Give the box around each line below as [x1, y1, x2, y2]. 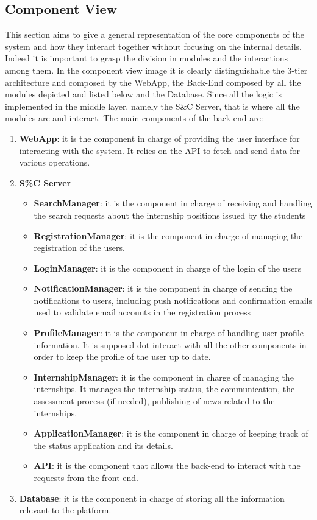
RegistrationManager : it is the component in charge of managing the [34, 229, 303, 242]
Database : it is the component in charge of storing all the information [19, 491, 285, 504]
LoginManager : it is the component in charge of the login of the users [34, 261, 302, 274]
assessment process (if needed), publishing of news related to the [34, 395, 275, 407]
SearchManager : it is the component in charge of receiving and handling [34, 197, 312, 209]
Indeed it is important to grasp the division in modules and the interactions [5, 52, 288, 65]
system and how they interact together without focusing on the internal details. [5, 40, 302, 52]
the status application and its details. [34, 438, 173, 451]
